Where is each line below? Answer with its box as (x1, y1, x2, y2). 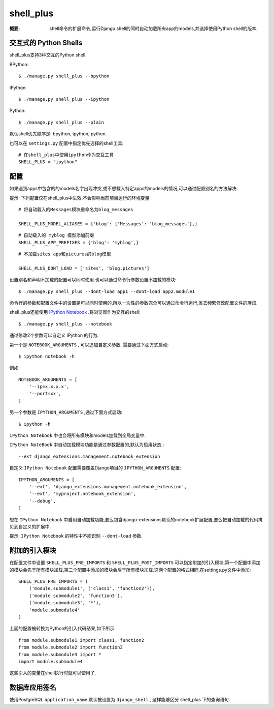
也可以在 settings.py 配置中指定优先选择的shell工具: (9, 140, 124, 146)
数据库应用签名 (9, 683, 56, 692)
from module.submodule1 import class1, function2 (18, 637, 145, 643)
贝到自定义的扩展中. (9, 523, 51, 529)
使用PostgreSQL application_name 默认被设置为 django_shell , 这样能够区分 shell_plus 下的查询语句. (9, 697, 230, 703)
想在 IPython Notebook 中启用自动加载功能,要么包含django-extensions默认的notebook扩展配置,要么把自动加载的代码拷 (9, 516, 263, 522)
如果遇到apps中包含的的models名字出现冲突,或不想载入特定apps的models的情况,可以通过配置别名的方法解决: (9, 186, 238, 192)
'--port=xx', (28, 391, 61, 397)
